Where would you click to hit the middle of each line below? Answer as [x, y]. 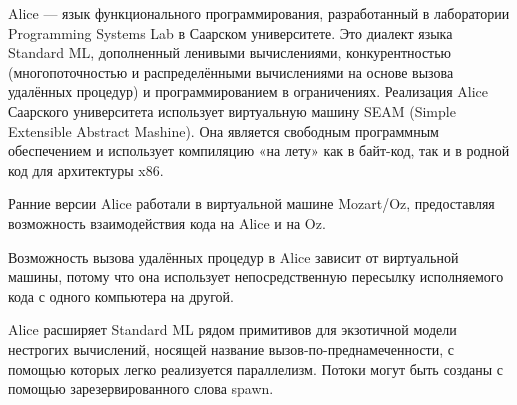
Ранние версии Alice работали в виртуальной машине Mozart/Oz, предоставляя [251, 203]
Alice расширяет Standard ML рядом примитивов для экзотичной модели [232, 329]
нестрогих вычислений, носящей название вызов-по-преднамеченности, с [231, 348]
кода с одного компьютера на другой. [121, 295]
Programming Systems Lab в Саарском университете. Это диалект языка [230, 32]
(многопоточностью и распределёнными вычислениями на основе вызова [231, 71]
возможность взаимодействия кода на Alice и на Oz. [167, 222]
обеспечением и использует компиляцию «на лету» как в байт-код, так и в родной [259, 150]
